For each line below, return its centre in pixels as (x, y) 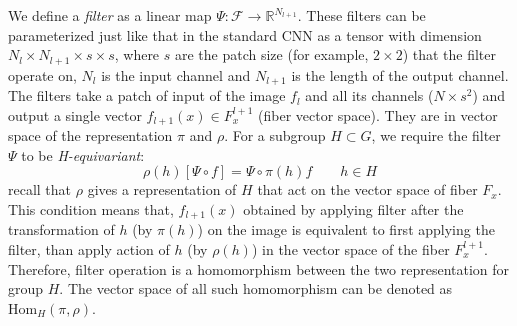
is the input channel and (176, 74)
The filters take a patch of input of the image (147, 95)
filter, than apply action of (89, 248)
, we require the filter (436, 135)
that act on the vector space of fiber (367, 189)
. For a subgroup (275, 135)
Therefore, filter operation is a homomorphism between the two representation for (259, 268)
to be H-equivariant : (83, 154)
